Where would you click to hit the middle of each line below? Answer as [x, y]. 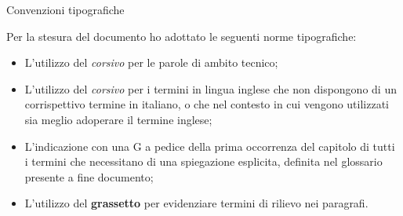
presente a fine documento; [89, 176]
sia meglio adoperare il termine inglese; [118, 119]
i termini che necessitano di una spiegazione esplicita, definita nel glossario [203, 161]
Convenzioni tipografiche [65, 9]
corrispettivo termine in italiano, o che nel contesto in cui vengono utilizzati [207, 104]
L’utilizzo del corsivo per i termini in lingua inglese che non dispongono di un [211, 88]
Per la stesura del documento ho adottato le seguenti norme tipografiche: [182, 36]
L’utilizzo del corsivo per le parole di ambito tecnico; [151, 62]
